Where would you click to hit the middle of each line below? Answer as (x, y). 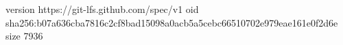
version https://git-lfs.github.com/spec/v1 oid (102, 9)
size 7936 (24, 36)
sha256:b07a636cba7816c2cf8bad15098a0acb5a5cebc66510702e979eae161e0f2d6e (172, 22)
